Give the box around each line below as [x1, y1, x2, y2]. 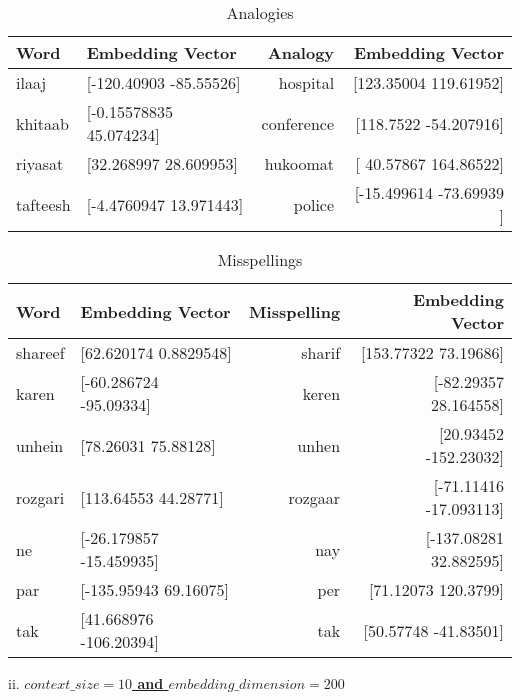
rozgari [16, 485, 65, 509]
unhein [16, 433, 64, 457]
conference [261, 111, 335, 135]
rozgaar [288, 485, 341, 509]
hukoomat [264, 152, 335, 175]
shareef [16, 341, 65, 364]
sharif [301, 341, 341, 364]
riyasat [16, 152, 64, 175]
